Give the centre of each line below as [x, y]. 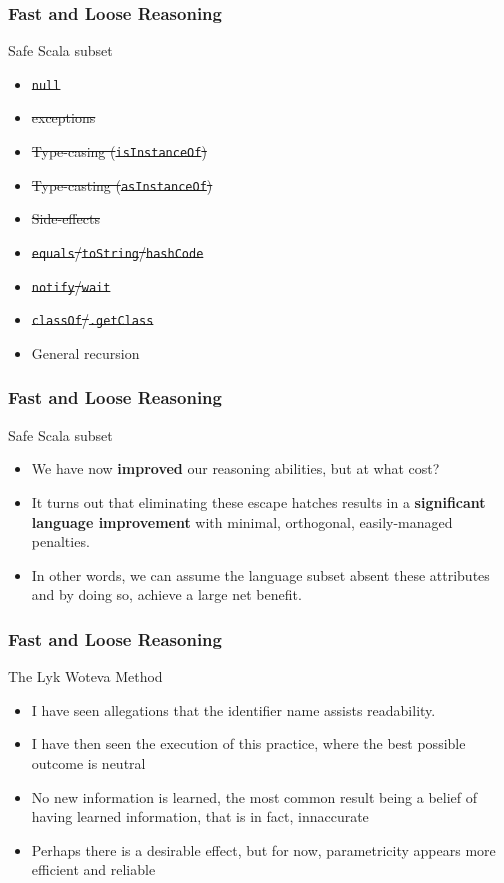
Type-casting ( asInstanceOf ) [122, 184]
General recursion [85, 352]
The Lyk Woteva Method [85, 676]
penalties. [60, 541]
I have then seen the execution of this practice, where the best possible [248, 743]
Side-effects [65, 218]
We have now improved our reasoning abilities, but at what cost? [235, 468]
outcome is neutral [88, 762]
